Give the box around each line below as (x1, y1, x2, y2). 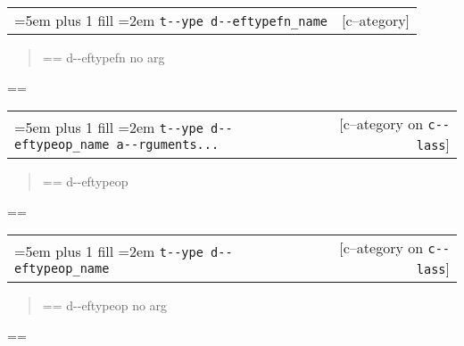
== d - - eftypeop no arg (42, 296, 168, 315)
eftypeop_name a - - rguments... (14, 136, 220, 152)
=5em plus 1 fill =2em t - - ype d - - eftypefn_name (14, 10, 328, 30)
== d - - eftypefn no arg (42, 48, 165, 66)
